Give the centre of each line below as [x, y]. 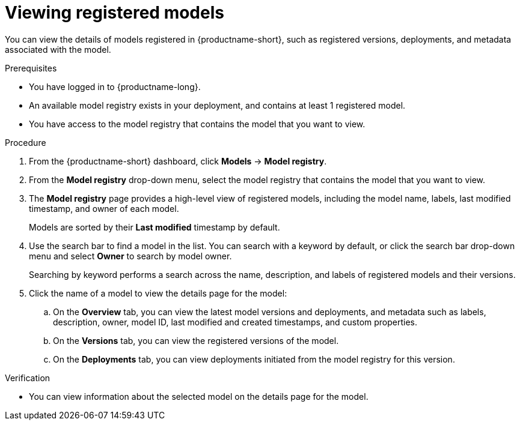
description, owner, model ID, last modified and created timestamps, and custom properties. [235, 322]
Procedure [26, 142]
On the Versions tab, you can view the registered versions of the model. [196, 340]
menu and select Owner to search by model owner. [130, 256]
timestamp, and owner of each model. [104, 208]
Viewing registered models [115, 13]
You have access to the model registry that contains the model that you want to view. [197, 124]
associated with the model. [58, 49]
